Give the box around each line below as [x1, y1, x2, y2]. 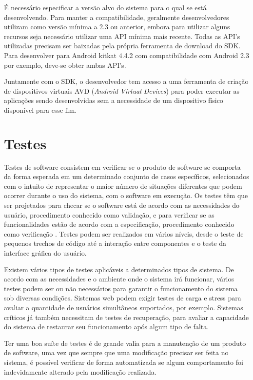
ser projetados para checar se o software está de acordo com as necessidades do [4, 200, 240, 210]
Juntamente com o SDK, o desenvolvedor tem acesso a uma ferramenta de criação [4, 76, 249, 86]
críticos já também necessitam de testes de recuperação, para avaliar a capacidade [4, 312, 249, 322]
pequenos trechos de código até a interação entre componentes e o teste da [4, 238, 227, 248]
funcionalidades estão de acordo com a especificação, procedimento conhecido [4, 219, 234, 229]
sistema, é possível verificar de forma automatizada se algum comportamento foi [4, 357, 243, 367]
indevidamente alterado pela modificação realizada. [4, 366, 156, 377]
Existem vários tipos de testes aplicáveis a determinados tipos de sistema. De [4, 264, 234, 274]
